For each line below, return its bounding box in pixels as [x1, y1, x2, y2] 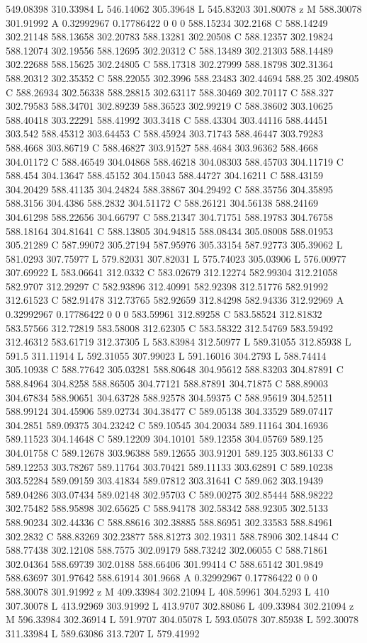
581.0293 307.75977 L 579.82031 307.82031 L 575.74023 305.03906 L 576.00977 [6, 251, 346, 266]
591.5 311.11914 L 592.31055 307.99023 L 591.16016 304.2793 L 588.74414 [6, 348, 327, 363]
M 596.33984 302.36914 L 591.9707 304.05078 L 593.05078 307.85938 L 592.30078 [6, 612, 358, 627]
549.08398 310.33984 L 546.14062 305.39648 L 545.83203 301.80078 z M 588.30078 [6, 1, 362, 16]
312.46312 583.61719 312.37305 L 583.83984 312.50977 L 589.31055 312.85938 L [6, 334, 351, 349]
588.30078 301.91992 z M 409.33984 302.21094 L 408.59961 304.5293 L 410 [6, 584, 329, 598]
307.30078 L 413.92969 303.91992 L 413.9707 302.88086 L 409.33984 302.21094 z [6, 598, 354, 613]
